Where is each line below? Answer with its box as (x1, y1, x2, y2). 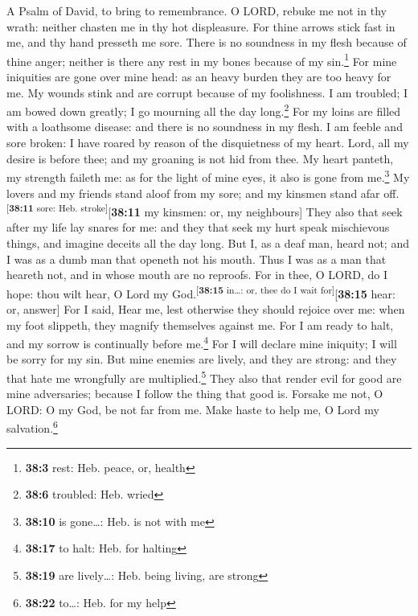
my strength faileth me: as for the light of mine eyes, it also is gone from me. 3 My (6, 166, 410, 185)
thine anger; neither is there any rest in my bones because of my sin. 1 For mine (6, 50, 397, 69)
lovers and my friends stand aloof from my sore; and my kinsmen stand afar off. (6, 184, 400, 201)
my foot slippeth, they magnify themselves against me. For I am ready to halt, (6, 316, 394, 333)
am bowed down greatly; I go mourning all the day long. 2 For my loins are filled (6, 101, 401, 119)
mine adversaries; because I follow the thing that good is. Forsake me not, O (6, 385, 383, 402)
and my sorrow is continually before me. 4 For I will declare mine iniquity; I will (6, 333, 397, 351)
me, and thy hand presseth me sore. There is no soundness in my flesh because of (6, 34, 407, 51)
